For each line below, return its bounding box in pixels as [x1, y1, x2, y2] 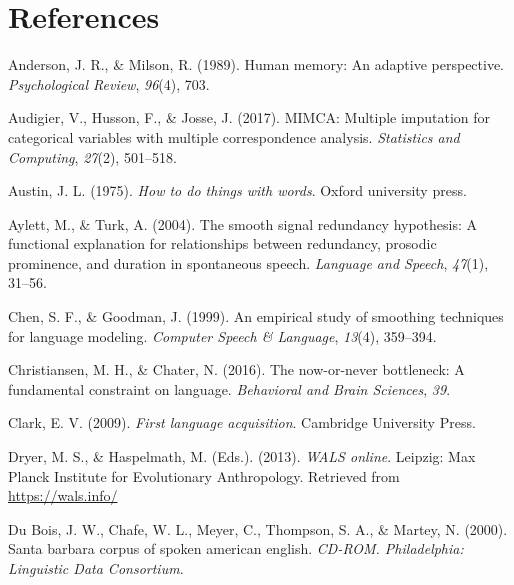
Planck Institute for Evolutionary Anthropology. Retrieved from [8, 465, 400, 486]
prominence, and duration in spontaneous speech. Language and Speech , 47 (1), [8, 252, 489, 273]
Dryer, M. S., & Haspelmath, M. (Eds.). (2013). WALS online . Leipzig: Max [8, 446, 476, 467]
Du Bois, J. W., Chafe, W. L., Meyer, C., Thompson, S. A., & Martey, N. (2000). [8, 518, 508, 539]
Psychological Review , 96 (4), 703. [8, 73, 210, 94]
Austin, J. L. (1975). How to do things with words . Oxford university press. [8, 180, 467, 201]
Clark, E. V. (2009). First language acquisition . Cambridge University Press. [8, 412, 476, 433]
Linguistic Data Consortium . [8, 558, 184, 578]
